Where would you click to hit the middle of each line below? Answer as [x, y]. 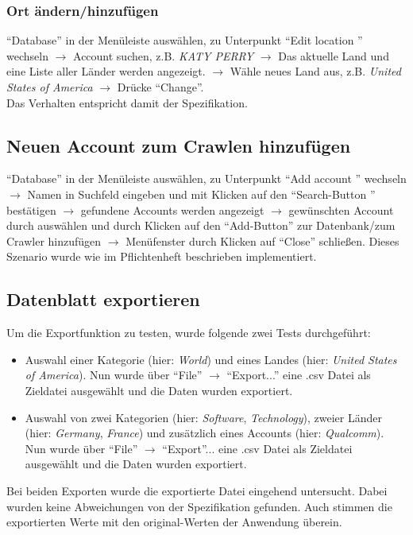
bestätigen [31, 209]
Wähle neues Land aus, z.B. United [315, 71]
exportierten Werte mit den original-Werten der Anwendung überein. [174, 522]
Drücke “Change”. [160, 87]
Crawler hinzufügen [54, 240]
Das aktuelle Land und [334, 55]
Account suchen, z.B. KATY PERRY [164, 55]
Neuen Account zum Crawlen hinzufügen [179, 145]
